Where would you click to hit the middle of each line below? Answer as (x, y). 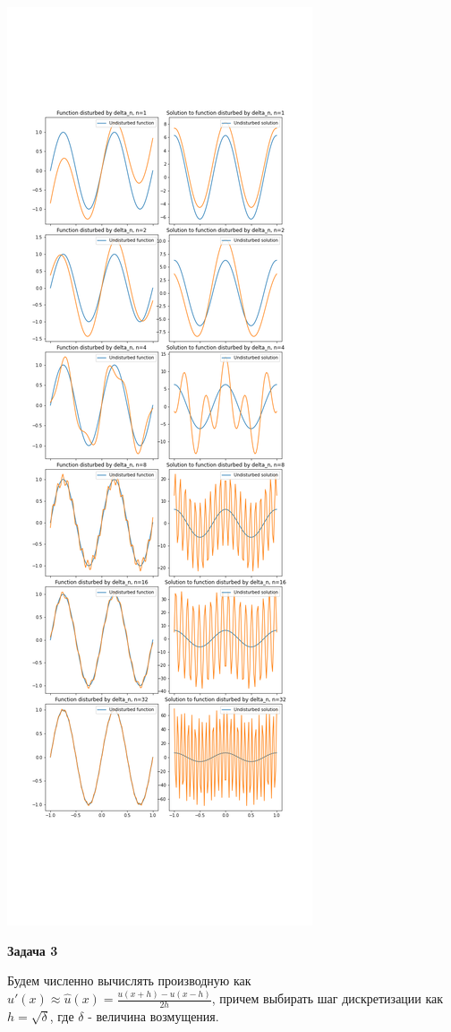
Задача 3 (33, 950)
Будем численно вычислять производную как (129, 980)
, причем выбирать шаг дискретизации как (328, 998)
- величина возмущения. (153, 1015)
